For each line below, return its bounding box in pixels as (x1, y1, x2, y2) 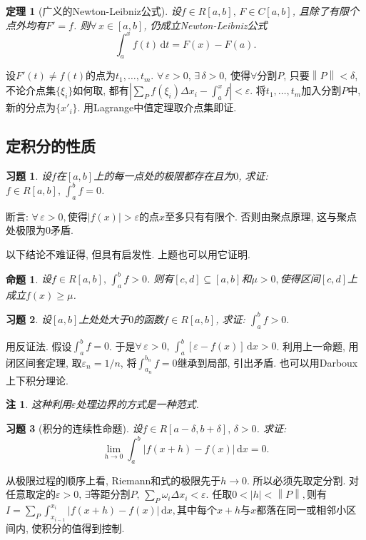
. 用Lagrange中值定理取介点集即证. (77, 100, 237, 115)
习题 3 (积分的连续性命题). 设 (6, 420, 143, 435)
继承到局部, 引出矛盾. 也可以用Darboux (177, 355, 358, 370)
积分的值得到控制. (41, 520, 125, 535)
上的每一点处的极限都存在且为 (93, 168, 234, 183)
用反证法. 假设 (6, 338, 72, 353)
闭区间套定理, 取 (6, 355, 82, 370)
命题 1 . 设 (6, 271, 51, 286)
